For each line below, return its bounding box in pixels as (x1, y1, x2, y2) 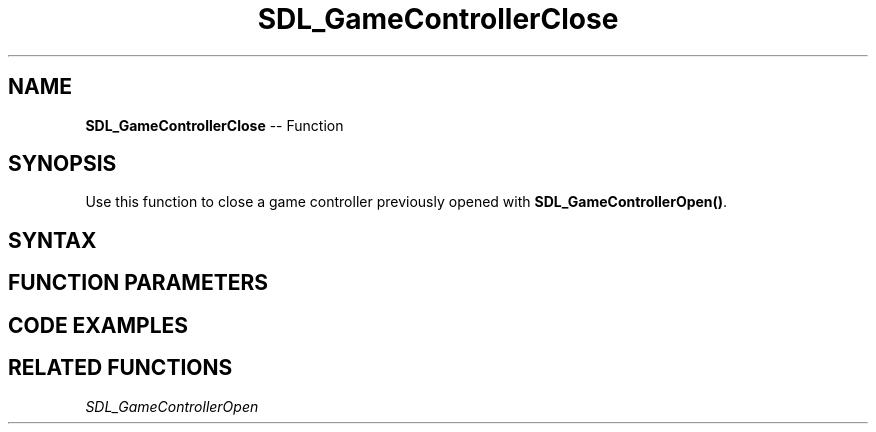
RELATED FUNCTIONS (8, 355, 233, 381)
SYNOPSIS (8, 151, 117, 177)
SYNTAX (8, 227, 97, 253)
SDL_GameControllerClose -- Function (85, 116, 344, 134)
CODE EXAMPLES (8, 312, 189, 338)
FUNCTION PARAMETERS (8, 270, 268, 296)
